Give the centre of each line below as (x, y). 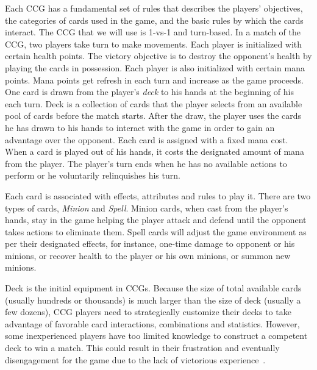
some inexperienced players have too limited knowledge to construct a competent (156, 336)
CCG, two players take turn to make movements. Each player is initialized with (154, 44)
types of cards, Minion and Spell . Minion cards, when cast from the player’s (147, 208)
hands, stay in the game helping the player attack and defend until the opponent (156, 220)
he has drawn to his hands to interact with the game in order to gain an (140, 127)
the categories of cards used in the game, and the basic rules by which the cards (154, 20)
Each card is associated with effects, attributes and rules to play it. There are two (158, 195)
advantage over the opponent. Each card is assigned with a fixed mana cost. (147, 139)
